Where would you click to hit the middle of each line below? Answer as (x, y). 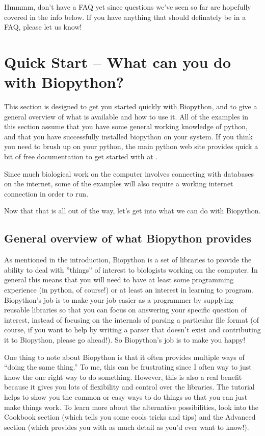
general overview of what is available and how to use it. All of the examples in (126, 116)
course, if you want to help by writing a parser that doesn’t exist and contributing (132, 330)
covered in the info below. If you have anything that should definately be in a (125, 17)
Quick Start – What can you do (118, 62)
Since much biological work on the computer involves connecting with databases (129, 173)
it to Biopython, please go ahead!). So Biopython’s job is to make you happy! (125, 339)
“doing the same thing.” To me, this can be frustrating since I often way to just (128, 367)
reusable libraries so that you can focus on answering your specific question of (125, 310)
